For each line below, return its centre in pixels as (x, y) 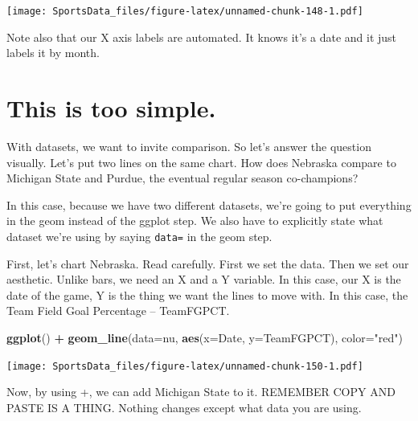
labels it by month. (53, 53)
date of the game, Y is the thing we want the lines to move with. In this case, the (207, 294)
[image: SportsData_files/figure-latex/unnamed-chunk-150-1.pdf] (185, 366)
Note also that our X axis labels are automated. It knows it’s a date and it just (202, 37)
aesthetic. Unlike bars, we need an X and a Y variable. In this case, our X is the (204, 279)
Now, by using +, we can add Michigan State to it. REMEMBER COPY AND (201, 392)
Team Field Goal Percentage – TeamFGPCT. (118, 311)
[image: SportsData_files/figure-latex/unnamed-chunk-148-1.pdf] (185, 11)
